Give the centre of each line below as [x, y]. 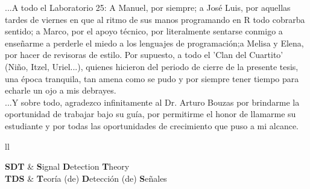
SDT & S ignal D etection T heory [67, 166]
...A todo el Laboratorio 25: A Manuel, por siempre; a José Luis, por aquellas [148, 7]
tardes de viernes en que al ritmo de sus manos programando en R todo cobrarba [155, 19]
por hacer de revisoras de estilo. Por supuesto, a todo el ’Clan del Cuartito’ [144, 55]
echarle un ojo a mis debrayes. [61, 90]
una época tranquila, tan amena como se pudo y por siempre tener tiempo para [152, 78]
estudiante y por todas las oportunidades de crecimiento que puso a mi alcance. [152, 125]
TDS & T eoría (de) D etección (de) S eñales [86, 178]
